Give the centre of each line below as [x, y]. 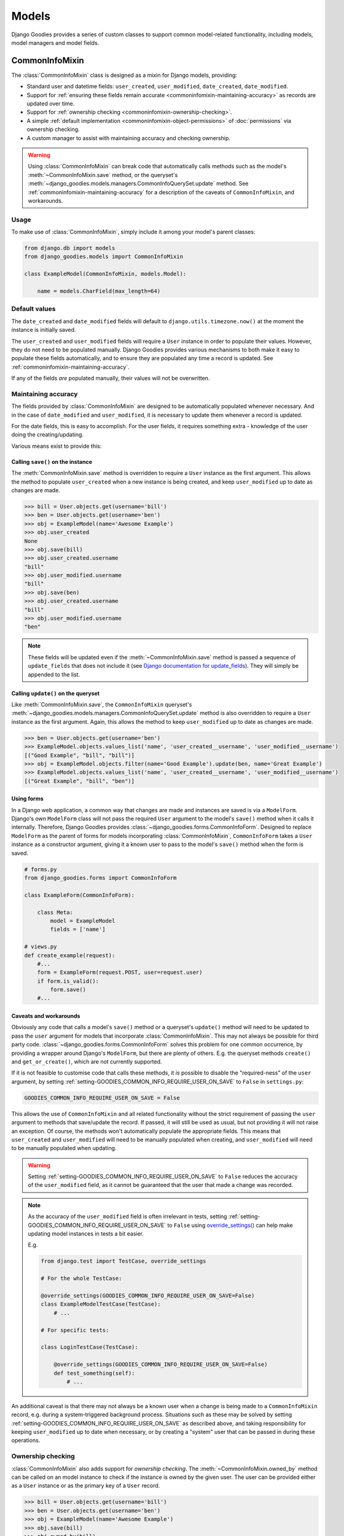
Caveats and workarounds [46, 1016]
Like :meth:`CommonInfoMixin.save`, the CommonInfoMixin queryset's [102, 704]
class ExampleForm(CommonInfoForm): [80, 895]
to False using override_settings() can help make [230, 1225]
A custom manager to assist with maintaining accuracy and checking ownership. [128, 138]
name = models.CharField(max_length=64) [99, 291]
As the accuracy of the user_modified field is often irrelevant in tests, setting [127, 1217]
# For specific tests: [75, 1330]
